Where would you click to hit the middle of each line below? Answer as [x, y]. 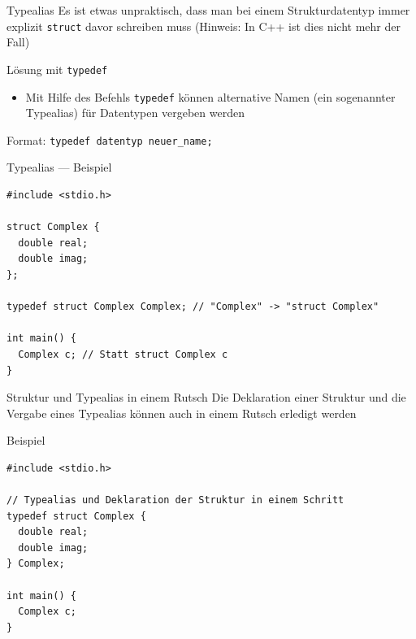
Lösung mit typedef [57, 69]
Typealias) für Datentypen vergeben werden [135, 113]
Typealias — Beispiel [59, 167]
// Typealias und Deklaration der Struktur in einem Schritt [175, 500]
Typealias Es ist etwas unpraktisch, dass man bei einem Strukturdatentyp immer [208, 10]
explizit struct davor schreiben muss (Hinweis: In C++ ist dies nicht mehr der [204, 26]
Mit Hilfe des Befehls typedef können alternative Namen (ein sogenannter [210, 96]
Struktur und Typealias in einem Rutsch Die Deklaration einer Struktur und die [206, 397]
